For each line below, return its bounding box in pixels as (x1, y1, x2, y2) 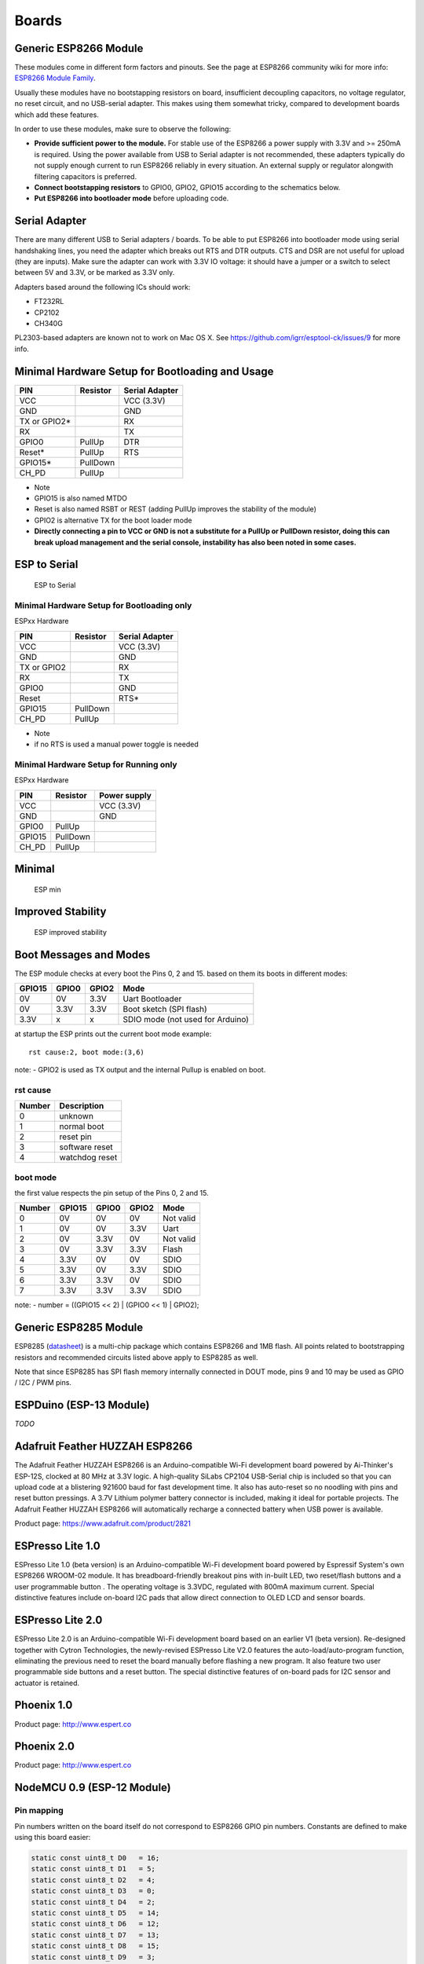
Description (59, 1101, 104, 1112)
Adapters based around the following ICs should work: (14, 282, 191, 291)
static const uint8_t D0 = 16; (31, 1854, 160, 1863)
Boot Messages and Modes (14, 947, 151, 962)
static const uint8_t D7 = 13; (31, 1930, 160, 1940)
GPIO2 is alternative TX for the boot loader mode (34, 515, 192, 525)
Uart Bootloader (122, 994, 182, 1005)
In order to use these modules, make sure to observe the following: (14, 124, 232, 134)
